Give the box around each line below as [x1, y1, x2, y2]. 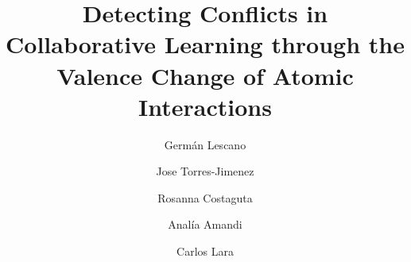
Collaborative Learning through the [6, 28, 405, 60]
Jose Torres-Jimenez [156, 163, 254, 179]
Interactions [138, 90, 272, 122]
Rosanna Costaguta [157, 189, 253, 206]
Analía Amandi [168, 216, 242, 233]
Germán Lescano [164, 136, 246, 152]
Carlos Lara [176, 243, 234, 260]
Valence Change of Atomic [56, 59, 354, 91]
